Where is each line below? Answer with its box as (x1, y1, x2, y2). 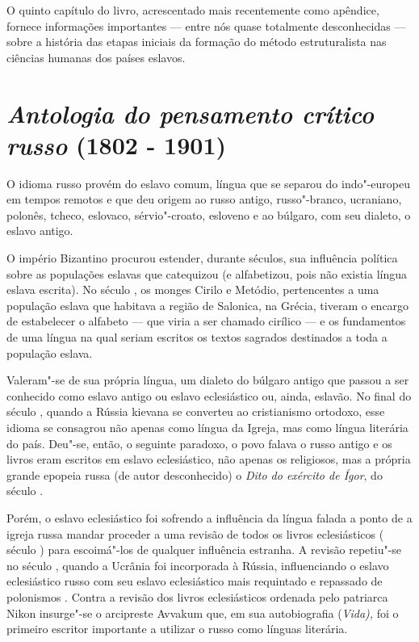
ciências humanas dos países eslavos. (6, 48, 186, 65)
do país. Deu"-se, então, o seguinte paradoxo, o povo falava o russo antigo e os (6, 434, 392, 451)
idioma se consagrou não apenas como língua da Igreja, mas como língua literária (6, 419, 409, 435)
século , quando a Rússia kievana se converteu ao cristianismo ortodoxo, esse (6, 403, 385, 420)
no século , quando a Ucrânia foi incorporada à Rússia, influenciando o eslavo (6, 556, 389, 573)
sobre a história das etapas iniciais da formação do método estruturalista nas (6, 33, 387, 50)
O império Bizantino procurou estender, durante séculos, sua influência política (6, 250, 398, 266)
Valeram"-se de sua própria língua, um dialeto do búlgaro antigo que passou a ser (6, 371, 409, 388)
